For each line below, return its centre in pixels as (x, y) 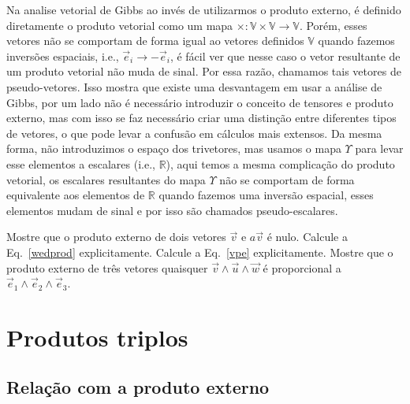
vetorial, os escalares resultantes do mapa (106, 179)
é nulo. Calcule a (307, 237)
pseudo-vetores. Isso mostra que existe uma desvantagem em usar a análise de (194, 86)
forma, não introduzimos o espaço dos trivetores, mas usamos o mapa (174, 148)
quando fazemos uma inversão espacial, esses (266, 195)
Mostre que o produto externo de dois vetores (116, 237)
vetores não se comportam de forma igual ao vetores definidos (155, 41)
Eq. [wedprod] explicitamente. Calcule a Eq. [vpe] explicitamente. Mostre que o (200, 252)
